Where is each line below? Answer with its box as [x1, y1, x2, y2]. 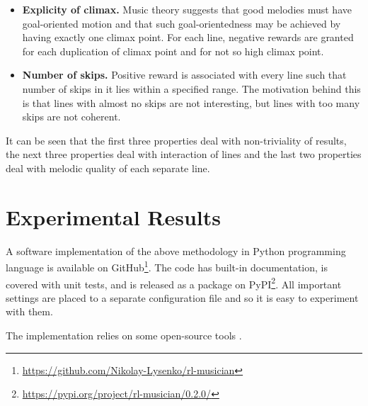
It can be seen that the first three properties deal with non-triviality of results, [6, 132, 347, 147]
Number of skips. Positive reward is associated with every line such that [22, 67, 347, 82]
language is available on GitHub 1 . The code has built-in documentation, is [6, 258, 328, 274]
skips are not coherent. [22, 109, 121, 124]
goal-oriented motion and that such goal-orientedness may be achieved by [22, 16, 341, 30]
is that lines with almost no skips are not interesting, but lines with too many [22, 95, 360, 110]
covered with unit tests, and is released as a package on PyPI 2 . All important [6, 274, 342, 291]
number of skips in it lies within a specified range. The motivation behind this [22, 81, 361, 96]
